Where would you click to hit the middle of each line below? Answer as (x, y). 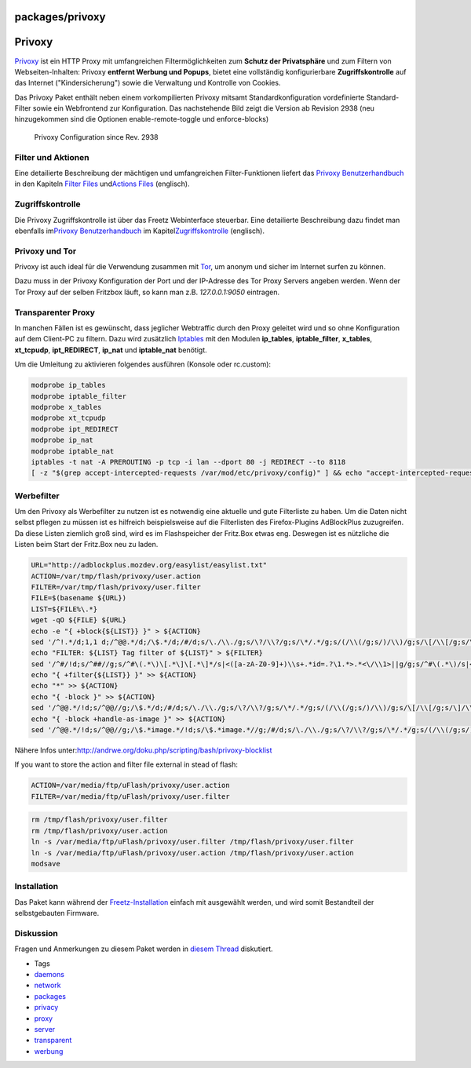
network (47, 986)
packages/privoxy (60, 17)
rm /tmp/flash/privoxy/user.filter (99, 820)
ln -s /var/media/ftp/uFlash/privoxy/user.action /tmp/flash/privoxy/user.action (193, 853)
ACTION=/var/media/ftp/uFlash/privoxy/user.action (131, 786)
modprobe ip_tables (68, 385)
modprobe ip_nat (62, 440)
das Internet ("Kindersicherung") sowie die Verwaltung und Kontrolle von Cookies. (148, 83)
